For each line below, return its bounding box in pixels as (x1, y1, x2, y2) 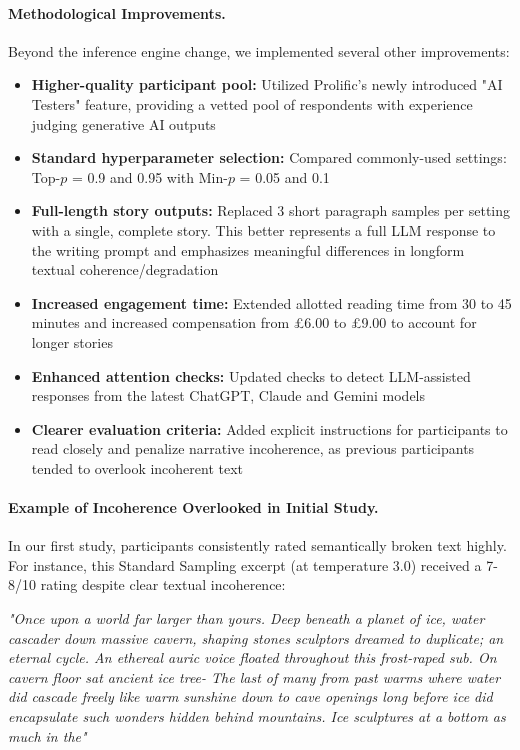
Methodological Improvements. (8, 2, 226, 23)
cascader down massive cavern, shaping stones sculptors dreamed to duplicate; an (8, 627, 504, 648)
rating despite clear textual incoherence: (40, 574, 286, 595)
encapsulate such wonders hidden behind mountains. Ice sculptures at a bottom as (8, 706, 506, 727)
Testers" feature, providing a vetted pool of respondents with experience (31, 93, 473, 114)
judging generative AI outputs (31, 113, 216, 134)
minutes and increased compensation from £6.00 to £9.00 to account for (31, 312, 477, 333)
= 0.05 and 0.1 (239, 166, 330, 187)
